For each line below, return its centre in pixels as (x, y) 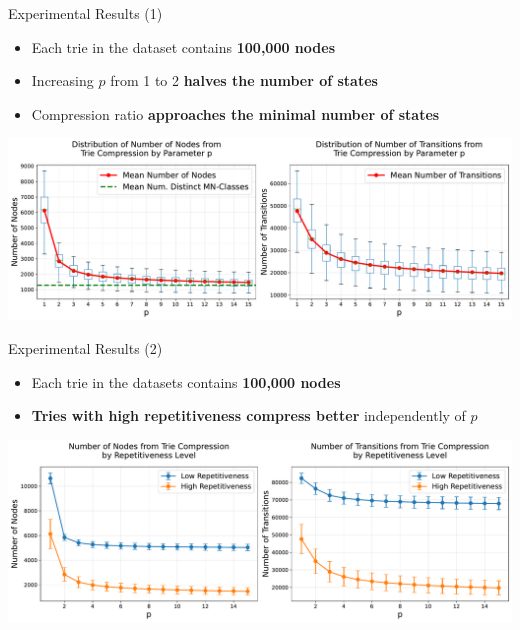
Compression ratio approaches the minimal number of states (235, 113)
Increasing (62, 80)
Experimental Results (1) (85, 13)
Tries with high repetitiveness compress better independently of (248, 415)
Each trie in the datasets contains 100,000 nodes (186, 381)
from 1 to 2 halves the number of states (244, 80)
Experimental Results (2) (85, 348)
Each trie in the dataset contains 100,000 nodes (183, 46)
